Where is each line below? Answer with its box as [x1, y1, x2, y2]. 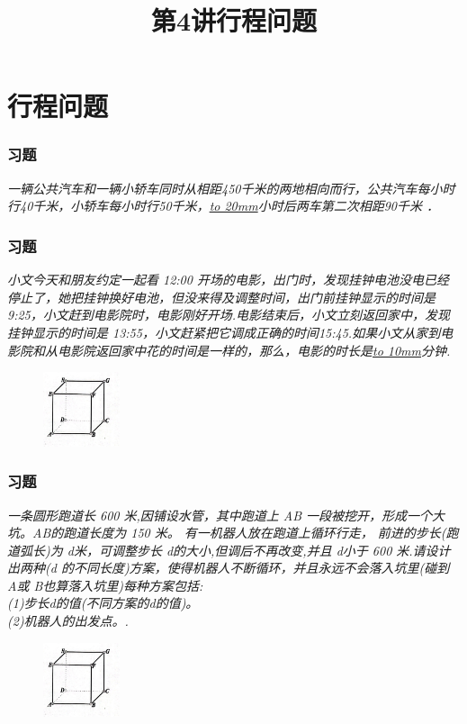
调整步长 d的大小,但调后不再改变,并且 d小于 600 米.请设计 [111, 540, 451, 559]
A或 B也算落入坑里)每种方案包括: [7, 575, 203, 594]
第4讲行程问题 [150, 2, 318, 39]
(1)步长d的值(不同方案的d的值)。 [7, 593, 199, 612]
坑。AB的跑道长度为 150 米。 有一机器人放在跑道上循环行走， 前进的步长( [7, 523, 446, 542]
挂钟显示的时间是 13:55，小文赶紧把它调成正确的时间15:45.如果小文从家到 [7, 322, 441, 341]
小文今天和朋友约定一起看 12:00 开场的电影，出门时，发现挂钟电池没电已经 [7, 270, 449, 289]
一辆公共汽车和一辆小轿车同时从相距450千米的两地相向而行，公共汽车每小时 [7, 178, 455, 197]
